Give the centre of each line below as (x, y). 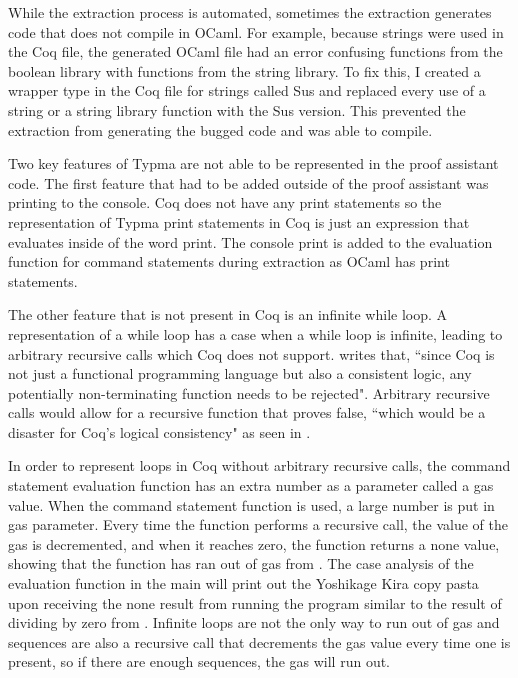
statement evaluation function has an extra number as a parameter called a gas (251, 485)
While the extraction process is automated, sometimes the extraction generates (250, 12)
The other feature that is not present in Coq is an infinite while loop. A (228, 314)
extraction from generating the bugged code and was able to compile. (220, 129)
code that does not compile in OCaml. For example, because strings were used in (256, 31)
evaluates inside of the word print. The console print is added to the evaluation (250, 241)
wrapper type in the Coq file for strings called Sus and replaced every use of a (247, 90)
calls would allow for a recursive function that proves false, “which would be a (247, 412)
